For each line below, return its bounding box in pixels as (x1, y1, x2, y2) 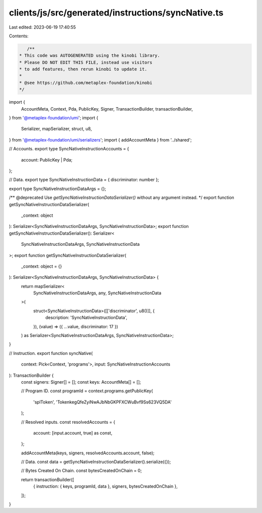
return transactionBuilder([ (21, 477, 75, 482)
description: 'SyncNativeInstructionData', (45, 315, 128, 321)
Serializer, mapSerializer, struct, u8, (21, 126, 92, 132)
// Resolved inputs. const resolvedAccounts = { (21, 419, 115, 425)
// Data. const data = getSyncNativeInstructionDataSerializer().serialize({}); (21, 459, 171, 465)
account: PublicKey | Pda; (21, 157, 73, 162)
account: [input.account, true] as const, (33, 430, 113, 436)
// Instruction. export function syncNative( (9, 350, 93, 356)
